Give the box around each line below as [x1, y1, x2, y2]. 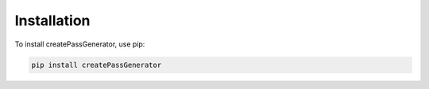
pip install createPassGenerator [31, 60, 162, 69]
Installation [14, 12, 91, 29]
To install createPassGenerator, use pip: [14, 39, 145, 49]
